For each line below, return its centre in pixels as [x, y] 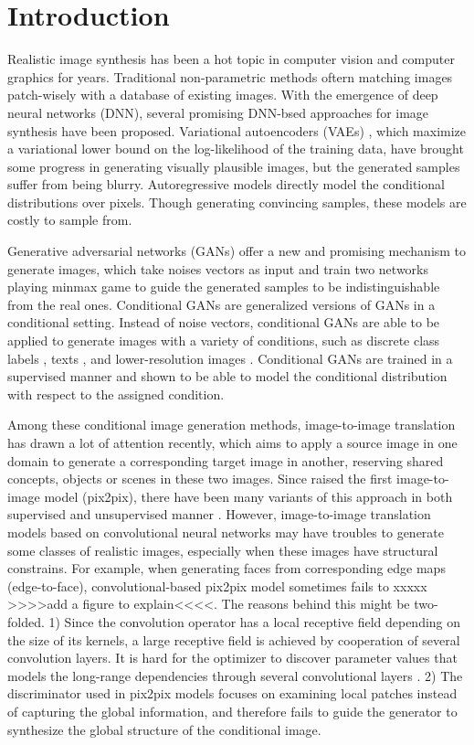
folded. [26, 621]
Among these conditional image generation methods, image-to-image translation [232, 425]
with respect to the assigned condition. [116, 394]
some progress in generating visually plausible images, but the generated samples [234, 166]
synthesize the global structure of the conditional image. [164, 729]
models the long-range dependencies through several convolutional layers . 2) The [235, 675]
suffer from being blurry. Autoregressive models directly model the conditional [226, 184]
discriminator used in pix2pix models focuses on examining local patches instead [232, 693]
